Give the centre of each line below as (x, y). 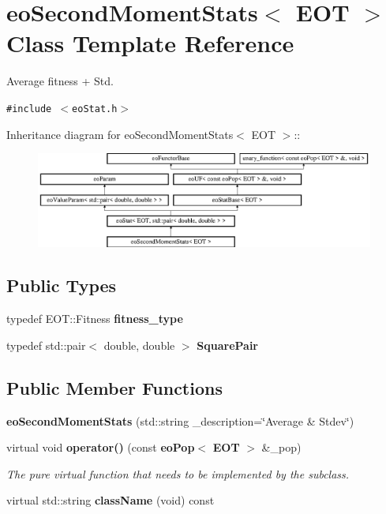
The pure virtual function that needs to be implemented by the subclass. (178, 473)
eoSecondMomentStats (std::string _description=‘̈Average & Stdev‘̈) (180, 420)
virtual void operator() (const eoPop (101, 447)
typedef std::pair (46, 345)
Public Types (62, 285)
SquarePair (227, 345)
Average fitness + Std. (60, 81)
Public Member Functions (114, 387)
